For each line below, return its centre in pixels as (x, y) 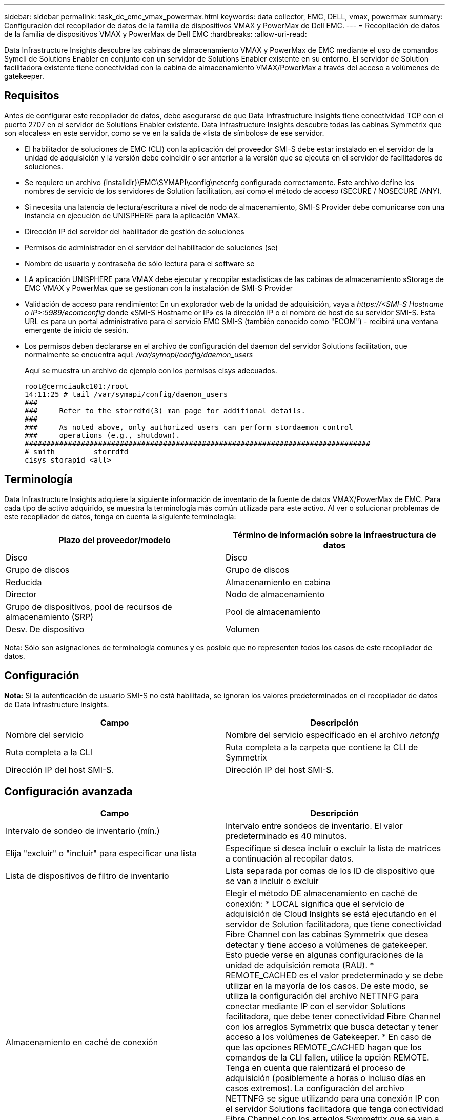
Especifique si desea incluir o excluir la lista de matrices (333, 848)
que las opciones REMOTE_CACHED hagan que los (324, 1047)
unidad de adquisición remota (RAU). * (300, 965)
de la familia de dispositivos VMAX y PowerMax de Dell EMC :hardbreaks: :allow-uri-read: (156, 34)
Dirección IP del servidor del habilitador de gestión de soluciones (135, 231)
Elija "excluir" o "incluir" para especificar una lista (101, 854)
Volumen (242, 629)
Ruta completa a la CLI (49, 752)
